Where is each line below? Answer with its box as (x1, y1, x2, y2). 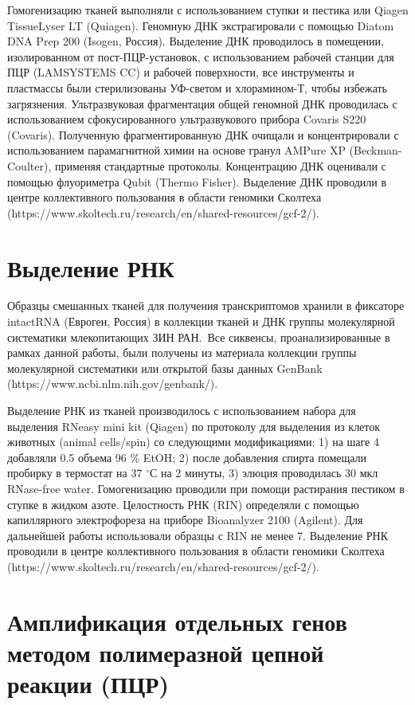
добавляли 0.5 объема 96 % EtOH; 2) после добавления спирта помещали (7, 448, 367, 465)
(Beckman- (349, 142, 402, 159)
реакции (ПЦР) (7, 668, 169, 700)
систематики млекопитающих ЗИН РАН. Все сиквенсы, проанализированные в (7, 328, 390, 345)
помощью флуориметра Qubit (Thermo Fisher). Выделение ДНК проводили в (7, 173, 387, 190)
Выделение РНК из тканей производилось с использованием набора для (7, 402, 356, 418)
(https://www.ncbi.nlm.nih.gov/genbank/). (7, 375, 218, 392)
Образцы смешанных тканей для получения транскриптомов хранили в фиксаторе (7, 297, 405, 314)
